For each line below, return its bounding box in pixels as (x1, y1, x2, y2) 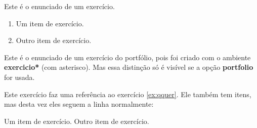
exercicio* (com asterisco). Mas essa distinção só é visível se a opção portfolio (4, 62, 253, 72)
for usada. (4, 71, 35, 82)
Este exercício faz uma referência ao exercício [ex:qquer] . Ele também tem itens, (4, 89, 251, 99)
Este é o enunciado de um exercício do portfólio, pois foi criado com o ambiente (4, 52, 251, 62)
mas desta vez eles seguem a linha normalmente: (4, 99, 154, 109)
